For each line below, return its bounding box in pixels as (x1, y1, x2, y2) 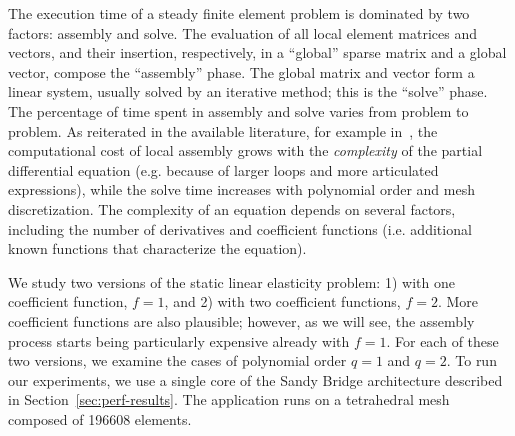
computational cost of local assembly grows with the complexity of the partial (8, 140, 483, 161)
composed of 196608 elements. (8, 408, 192, 429)
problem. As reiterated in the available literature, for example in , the (8, 120, 438, 141)
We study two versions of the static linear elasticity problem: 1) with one (8, 271, 455, 292)
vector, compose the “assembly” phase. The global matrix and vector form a (8, 61, 475, 82)
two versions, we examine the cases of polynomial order (8, 350, 347, 371)
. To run (446, 350, 497, 371)
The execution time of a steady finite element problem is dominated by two (8, 3, 470, 23)
